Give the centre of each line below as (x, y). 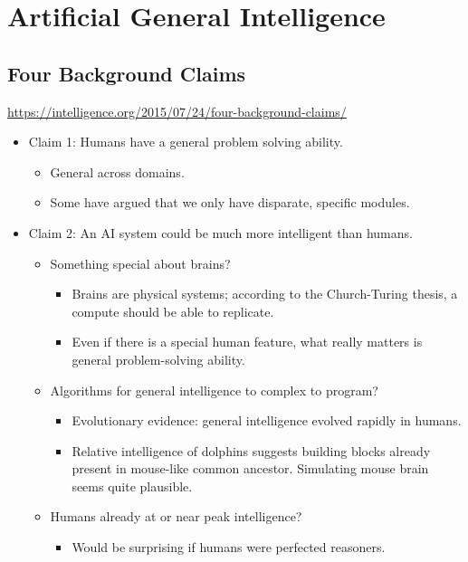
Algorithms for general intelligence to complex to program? (214, 390)
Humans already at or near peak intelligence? (176, 516)
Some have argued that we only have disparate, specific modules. (230, 202)
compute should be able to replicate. (173, 311)
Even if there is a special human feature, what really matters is (247, 342)
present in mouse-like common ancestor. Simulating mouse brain (250, 468)
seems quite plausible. (132, 486)
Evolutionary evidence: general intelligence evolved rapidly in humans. (267, 420)
